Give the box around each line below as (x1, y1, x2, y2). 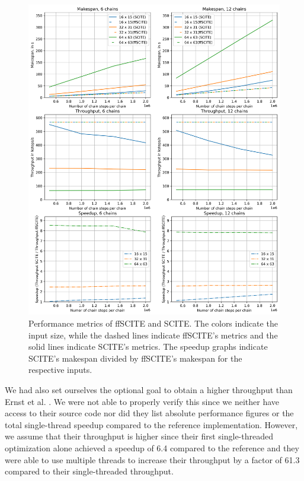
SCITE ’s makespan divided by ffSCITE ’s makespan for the (28, 352, 242, 364)
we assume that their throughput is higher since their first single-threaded (5, 430, 273, 442)
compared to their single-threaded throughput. (5, 465, 174, 477)
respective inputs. (28, 363, 92, 376)
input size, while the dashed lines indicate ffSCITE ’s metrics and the (28, 328, 278, 341)
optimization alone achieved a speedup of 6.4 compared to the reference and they (5, 442, 299, 454)
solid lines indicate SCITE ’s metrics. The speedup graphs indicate (28, 340, 268, 353)
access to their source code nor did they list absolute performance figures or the (5, 407, 294, 419)
